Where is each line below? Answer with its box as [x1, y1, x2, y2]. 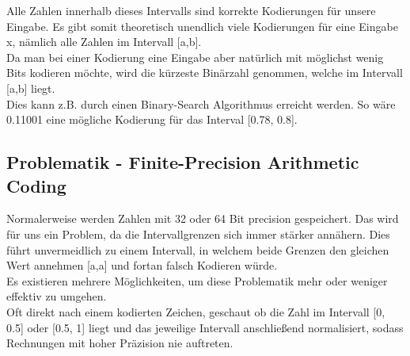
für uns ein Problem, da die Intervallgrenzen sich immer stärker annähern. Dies [6, 225, 390, 242]
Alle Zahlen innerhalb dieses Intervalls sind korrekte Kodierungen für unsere [6, 2, 376, 18]
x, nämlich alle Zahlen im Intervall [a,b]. [6, 33, 202, 50]
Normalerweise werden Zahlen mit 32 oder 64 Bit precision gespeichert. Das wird [6, 210, 399, 227]
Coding [6, 173, 66, 197]
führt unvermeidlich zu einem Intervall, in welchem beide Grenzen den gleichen [6, 241, 389, 258]
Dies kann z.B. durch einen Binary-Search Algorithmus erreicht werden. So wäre [6, 95, 396, 112]
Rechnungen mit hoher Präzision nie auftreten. [6, 335, 233, 351]
